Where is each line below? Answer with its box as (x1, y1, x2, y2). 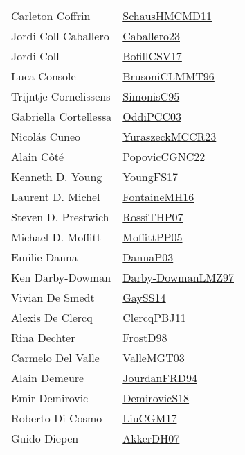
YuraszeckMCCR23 (122, 128, 217, 144)
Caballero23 (122, 28, 180, 44)
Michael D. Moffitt (11, 229, 102, 245)
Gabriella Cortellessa (11, 108, 112, 124)
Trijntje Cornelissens (11, 88, 111, 104)
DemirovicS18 (122, 390, 190, 406)
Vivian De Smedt (11, 289, 95, 305)
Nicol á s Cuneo (11, 128, 81, 144)
